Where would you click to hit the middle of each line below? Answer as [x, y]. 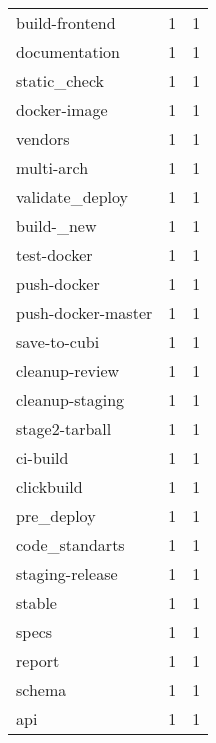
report [38, 660]
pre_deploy [56, 515]
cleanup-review [68, 370]
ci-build [42, 457]
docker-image [62, 109]
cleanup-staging [70, 399]
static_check [60, 80]
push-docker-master [84, 312]
